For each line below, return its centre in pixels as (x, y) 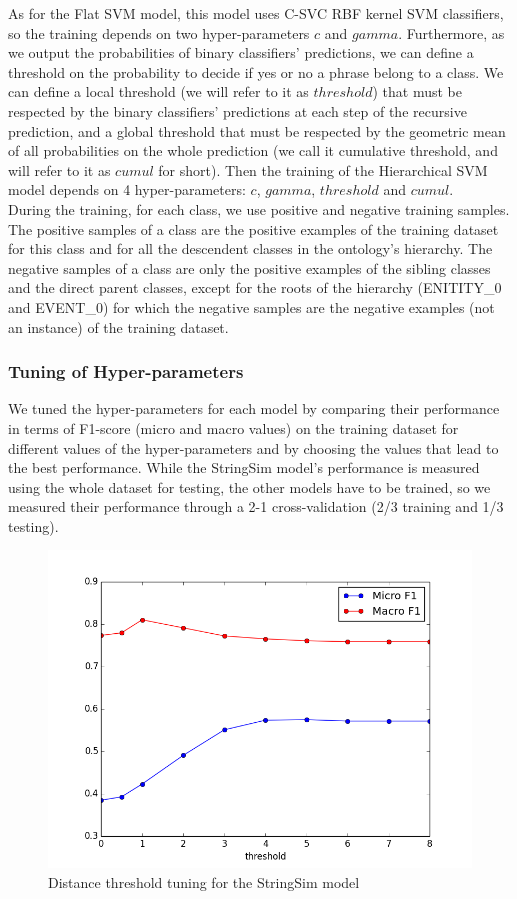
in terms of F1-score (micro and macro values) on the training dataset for (233, 427)
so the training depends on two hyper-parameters (159, 32)
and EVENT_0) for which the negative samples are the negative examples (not (251, 306)
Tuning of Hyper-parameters (126, 371)
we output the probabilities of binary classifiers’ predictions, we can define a (241, 52)
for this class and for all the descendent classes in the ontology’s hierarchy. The (250, 248)
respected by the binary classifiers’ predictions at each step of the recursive (237, 110)
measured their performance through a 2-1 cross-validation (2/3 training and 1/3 (256, 506)
